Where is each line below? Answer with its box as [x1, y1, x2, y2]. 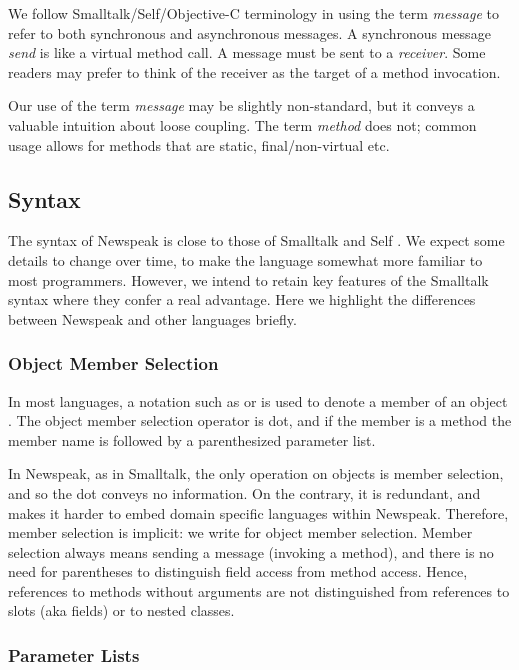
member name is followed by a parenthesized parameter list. [8, 429, 376, 450]
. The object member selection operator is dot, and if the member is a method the [8, 410, 512, 431]
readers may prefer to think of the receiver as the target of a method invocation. [8, 61, 501, 82]
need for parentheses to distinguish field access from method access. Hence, [8, 561, 468, 582]
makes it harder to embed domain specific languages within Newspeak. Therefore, [8, 502, 509, 523]
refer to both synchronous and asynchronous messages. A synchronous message [8, 22, 491, 43]
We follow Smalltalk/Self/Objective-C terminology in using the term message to [8, 3, 499, 23]
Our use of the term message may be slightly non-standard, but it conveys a [8, 95, 475, 116]
